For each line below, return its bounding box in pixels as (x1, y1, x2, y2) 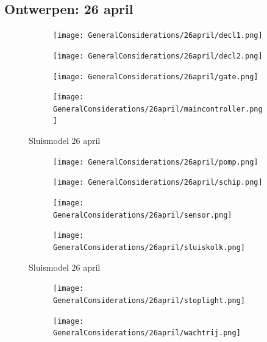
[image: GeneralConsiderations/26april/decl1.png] (53, 31, 263, 40)
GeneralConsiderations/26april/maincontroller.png (53, 104, 263, 113)
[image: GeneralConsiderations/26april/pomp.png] (53, 157, 258, 166)
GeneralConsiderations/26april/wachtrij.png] (53, 329, 241, 338)
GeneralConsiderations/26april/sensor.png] (53, 210, 232, 219)
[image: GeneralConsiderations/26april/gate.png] (53, 72, 258, 81)
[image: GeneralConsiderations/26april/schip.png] (53, 178, 263, 187)
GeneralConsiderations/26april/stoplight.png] (53, 296, 245, 305)
